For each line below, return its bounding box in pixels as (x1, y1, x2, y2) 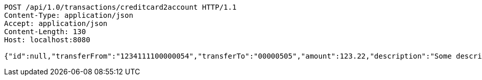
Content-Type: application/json (4, 11, 133, 19)
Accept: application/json (4, 19, 108, 28)
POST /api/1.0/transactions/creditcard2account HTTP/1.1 (4, 3, 237, 11)
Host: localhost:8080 (4, 36, 90, 44)
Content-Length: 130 (4, 28, 86, 36)
